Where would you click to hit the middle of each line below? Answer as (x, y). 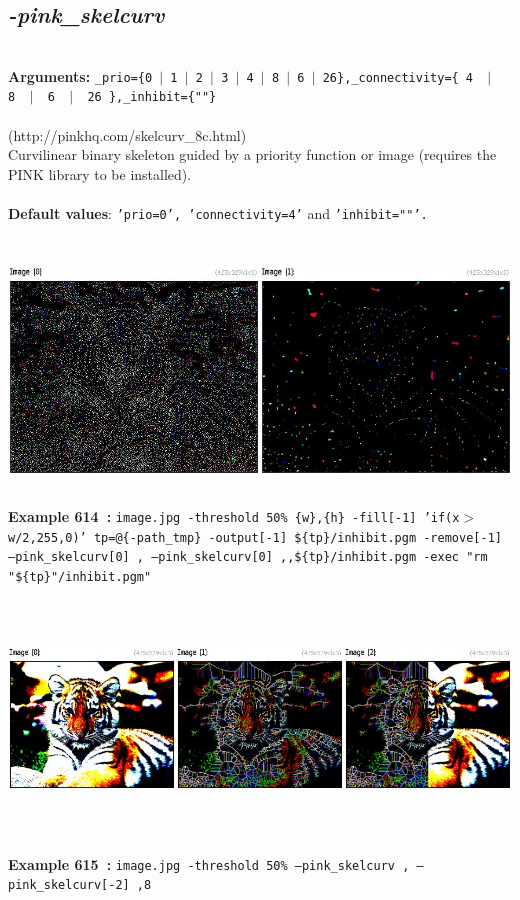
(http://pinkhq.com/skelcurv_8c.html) (127, 134)
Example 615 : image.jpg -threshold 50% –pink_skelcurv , (209, 863)
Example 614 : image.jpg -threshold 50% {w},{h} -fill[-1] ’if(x (234, 515)
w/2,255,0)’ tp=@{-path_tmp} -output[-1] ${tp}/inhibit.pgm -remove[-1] (255, 537)
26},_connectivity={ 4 (398, 77)
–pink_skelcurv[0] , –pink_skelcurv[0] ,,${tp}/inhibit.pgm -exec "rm (248, 557)
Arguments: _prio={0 (80, 75)
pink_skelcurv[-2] (69, 885)
